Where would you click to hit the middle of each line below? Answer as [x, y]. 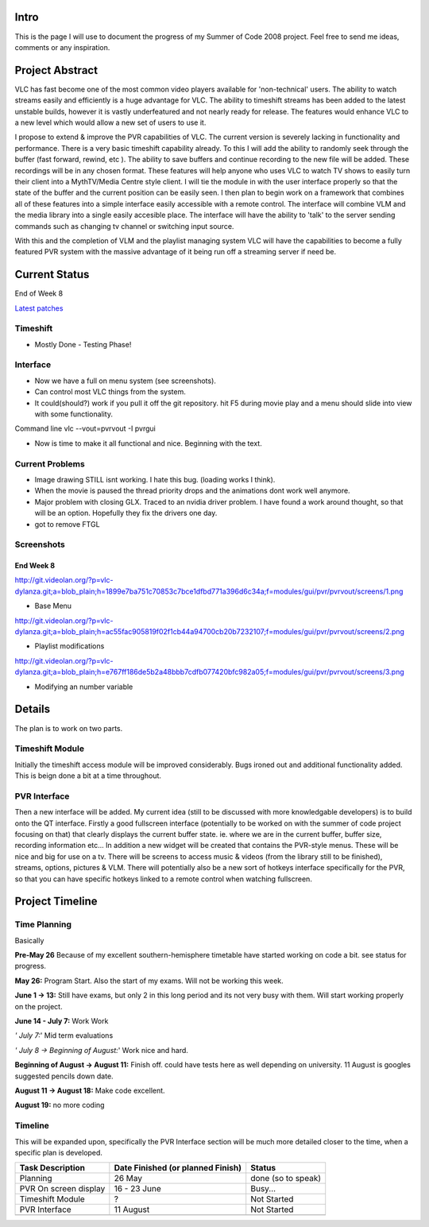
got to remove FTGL [67, 524]
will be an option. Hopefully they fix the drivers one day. [126, 513]
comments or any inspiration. [62, 47]
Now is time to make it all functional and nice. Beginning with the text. [148, 443]
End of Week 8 [39, 293]
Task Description [52, 1168]
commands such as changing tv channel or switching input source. [124, 226]
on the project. [39, 1006]
